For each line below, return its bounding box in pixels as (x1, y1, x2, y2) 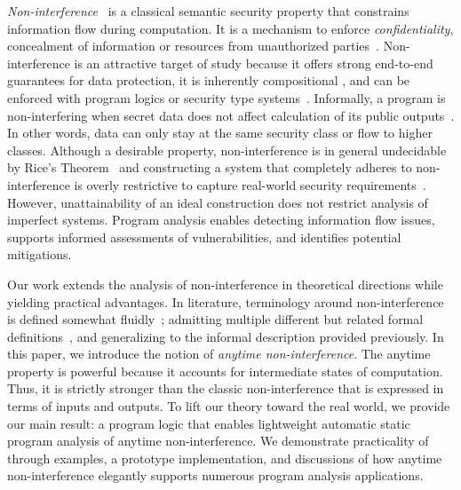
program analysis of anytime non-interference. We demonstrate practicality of (7, 431, 429, 450)
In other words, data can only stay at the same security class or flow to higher (7, 123, 433, 142)
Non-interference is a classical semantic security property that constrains (7, 2, 409, 20)
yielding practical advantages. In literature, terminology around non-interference (7, 292, 444, 311)
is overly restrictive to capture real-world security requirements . (74, 175, 426, 194)
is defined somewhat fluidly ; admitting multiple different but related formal (7, 310, 424, 328)
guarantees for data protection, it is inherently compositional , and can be (7, 71, 410, 90)
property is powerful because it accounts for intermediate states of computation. (7, 361, 443, 380)
